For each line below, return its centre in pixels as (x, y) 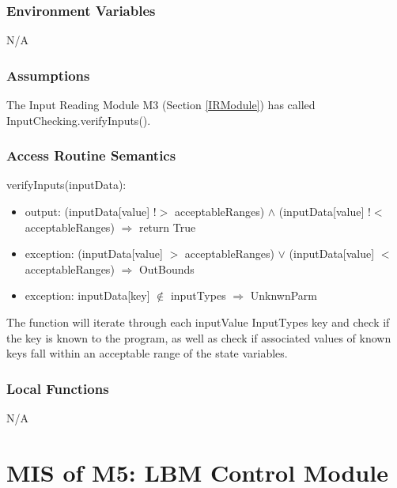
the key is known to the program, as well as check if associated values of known (199, 337)
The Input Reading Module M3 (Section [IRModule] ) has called (161, 105)
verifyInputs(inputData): (66, 185)
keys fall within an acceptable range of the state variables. (147, 353)
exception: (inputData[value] (94, 253)
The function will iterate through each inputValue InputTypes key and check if (198, 322)
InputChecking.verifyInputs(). (79, 120)
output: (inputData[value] (87, 212)
